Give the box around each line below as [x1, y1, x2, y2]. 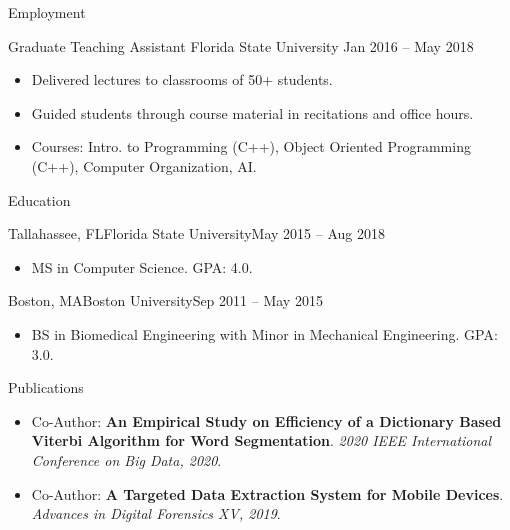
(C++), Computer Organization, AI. [31, 155, 257, 176]
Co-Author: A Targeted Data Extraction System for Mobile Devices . [31, 483, 504, 504]
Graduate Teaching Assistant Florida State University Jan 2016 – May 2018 [8, 35, 474, 56]
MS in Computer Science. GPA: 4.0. [31, 256, 253, 277]
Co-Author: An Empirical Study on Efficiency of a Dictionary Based [31, 410, 502, 431]
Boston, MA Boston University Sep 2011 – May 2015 [8, 290, 323, 311]
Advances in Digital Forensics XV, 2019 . [31, 503, 281, 524]
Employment [8, 2, 86, 22]
